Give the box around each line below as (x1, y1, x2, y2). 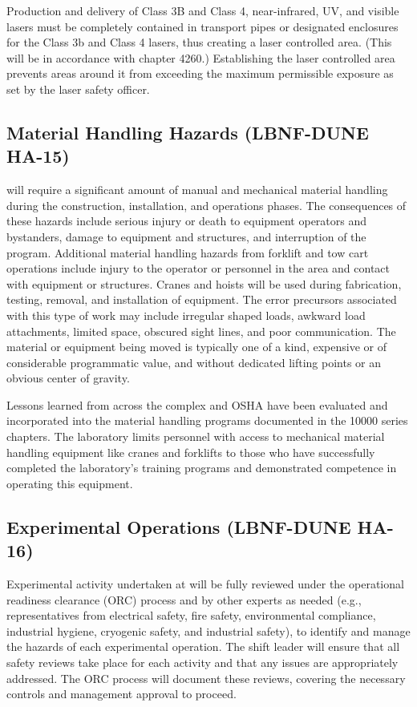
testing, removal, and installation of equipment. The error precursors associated (6, 291, 397, 308)
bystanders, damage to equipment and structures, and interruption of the (6, 228, 366, 244)
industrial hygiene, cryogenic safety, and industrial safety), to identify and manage (6, 622, 411, 639)
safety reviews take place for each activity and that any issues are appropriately (6, 654, 399, 670)
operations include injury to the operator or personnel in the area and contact (6, 260, 391, 277)
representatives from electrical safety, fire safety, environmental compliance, (6, 607, 376, 624)
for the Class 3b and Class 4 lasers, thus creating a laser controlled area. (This (6, 34, 392, 50)
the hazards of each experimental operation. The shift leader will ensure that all (6, 638, 400, 655)
